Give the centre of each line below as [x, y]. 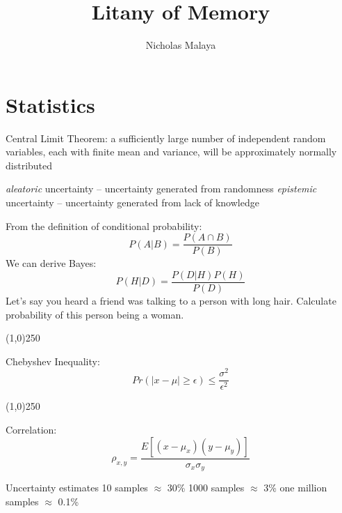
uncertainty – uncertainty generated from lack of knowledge [132, 202]
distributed [29, 165]
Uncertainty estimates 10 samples [77, 488]
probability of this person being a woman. [95, 314]
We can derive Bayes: [51, 263]
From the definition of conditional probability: [104, 225]
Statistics [50, 104]
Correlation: [31, 430]
